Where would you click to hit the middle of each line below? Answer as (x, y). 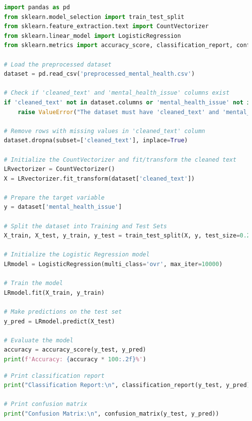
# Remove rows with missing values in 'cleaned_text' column (105, 131)
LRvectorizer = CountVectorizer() (60, 169)
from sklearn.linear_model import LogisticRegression (93, 36)
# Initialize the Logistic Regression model (77, 255)
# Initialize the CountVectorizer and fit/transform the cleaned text (120, 160)
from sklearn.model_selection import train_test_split (94, 17)
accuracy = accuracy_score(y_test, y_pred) (75, 350)
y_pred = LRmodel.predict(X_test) (60, 321)
